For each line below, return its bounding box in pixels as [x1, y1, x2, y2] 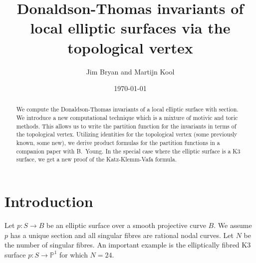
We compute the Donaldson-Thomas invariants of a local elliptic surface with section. [16, 105, 239, 113]
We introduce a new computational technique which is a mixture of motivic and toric [16, 113, 238, 122]
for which [59, 249, 88, 259]
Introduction [4, 191, 93, 211]
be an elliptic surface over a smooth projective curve [46, 220, 206, 230]
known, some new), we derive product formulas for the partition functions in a [16, 138, 220, 147]
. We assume [214, 220, 252, 230]
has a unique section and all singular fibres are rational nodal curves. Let [10, 229, 234, 240]
